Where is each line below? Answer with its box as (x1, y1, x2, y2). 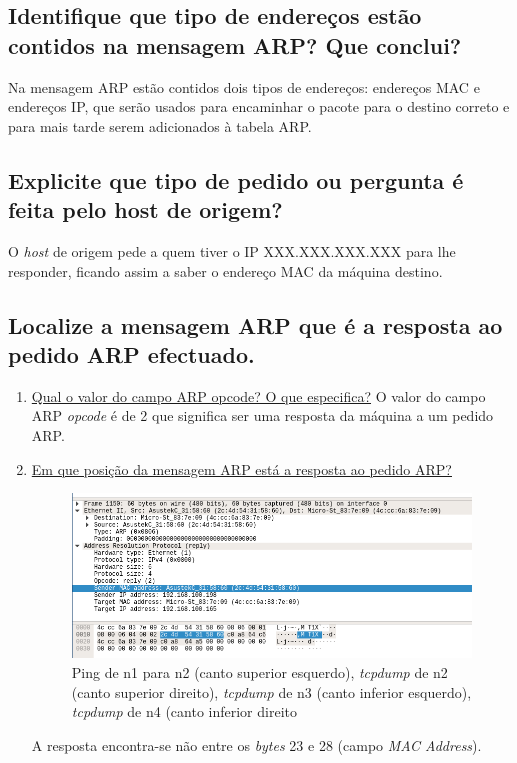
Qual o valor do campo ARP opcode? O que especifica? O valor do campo (31, 385, 486, 406)
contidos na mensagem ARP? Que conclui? (8, 29, 462, 60)
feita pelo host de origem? (8, 194, 283, 225)
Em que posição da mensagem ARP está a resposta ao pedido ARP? (31, 458, 452, 479)
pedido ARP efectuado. (8, 338, 255, 369)
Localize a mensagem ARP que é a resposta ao (8, 309, 503, 340)
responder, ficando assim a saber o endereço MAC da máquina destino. (8, 260, 443, 281)
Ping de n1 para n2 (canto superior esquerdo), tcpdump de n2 (71, 661, 448, 682)
